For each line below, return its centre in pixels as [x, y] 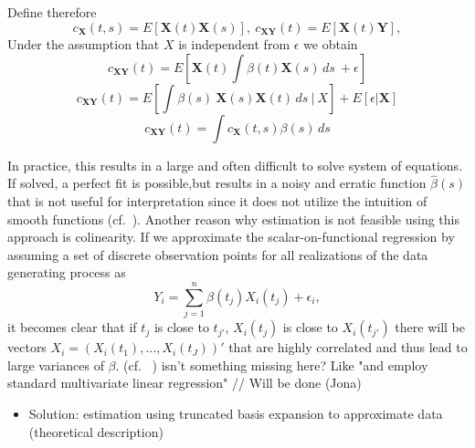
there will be [430, 327]
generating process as [67, 272]
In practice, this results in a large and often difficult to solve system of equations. [235, 165]
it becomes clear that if [72, 327]
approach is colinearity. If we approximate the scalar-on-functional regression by [231, 237]
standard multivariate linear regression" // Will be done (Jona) [185, 383]
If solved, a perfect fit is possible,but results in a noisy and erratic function [217, 183]
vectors [27, 347]
